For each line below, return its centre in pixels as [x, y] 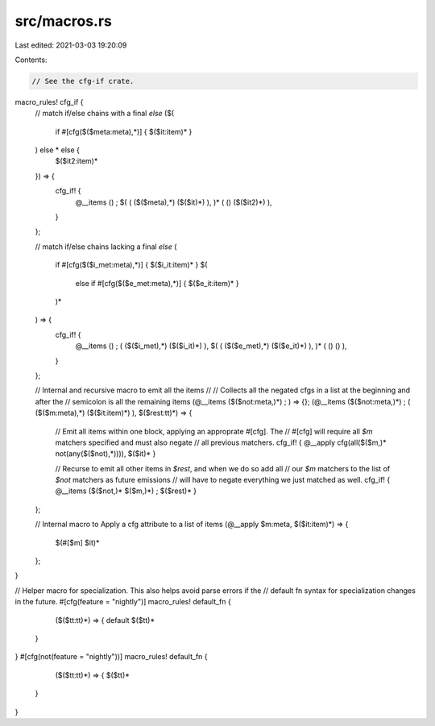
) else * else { [58, 150]
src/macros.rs [64, 21]
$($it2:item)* [77, 161]
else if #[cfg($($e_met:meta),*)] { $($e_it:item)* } [157, 283]
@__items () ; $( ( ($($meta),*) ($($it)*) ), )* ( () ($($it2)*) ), [174, 202]
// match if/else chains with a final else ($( [105, 114]
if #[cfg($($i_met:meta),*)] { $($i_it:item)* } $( [131, 265]
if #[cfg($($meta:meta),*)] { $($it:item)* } [124, 131]
